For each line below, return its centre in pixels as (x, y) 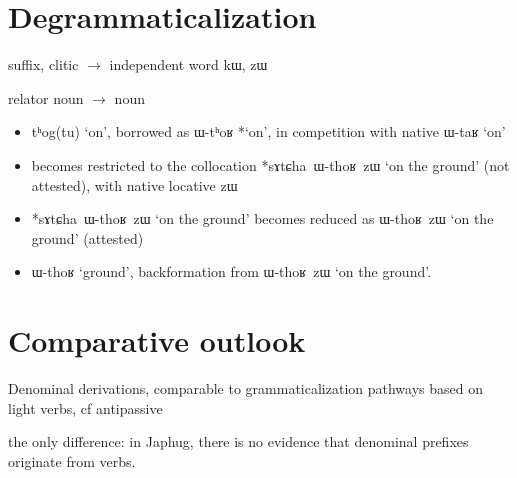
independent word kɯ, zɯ (188, 64)
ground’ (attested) (87, 237)
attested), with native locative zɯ (134, 184)
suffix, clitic (43, 64)
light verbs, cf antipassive (85, 407)
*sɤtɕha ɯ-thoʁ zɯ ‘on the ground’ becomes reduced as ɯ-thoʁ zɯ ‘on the (262, 218)
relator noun (46, 97)
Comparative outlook (157, 340)
